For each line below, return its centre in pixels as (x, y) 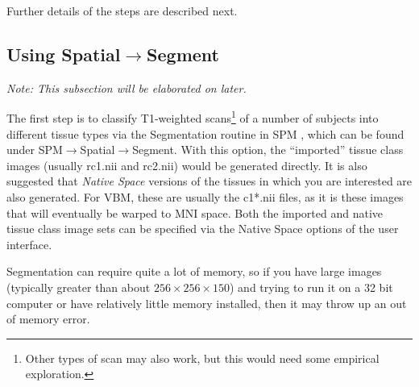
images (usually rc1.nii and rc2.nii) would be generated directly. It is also (187, 165)
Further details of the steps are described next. (122, 10)
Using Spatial (64, 54)
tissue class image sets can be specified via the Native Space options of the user (203, 229)
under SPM (35, 150)
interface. (29, 244)
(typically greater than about (79, 287)
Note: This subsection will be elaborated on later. (127, 87)
